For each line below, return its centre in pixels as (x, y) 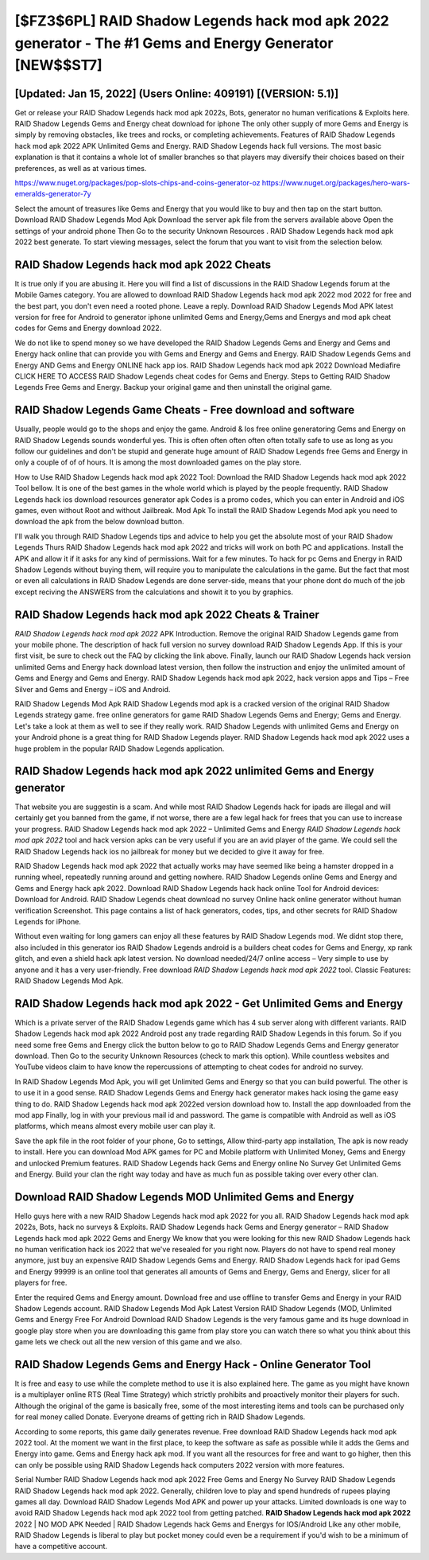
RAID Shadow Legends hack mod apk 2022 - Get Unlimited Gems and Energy (209, 1004)
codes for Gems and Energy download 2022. (88, 328)
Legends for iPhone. (48, 921)
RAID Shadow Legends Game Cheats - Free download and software (185, 410)
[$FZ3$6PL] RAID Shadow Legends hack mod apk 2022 (202, 21)
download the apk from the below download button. (99, 522)
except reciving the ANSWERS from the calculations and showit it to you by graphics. (154, 592)
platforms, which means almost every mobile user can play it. (115, 1126)
